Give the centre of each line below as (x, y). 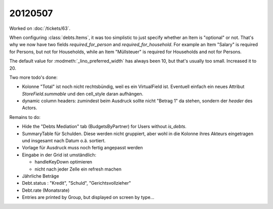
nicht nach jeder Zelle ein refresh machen (78, 169)
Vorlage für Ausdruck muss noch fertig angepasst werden (82, 148)
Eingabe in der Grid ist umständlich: (59, 155)
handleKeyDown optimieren (63, 162)
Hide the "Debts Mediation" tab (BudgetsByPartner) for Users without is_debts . (104, 127)
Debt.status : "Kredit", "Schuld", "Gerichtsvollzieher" (77, 183)
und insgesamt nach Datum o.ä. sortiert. (64, 141)
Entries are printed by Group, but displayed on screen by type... (88, 197)
